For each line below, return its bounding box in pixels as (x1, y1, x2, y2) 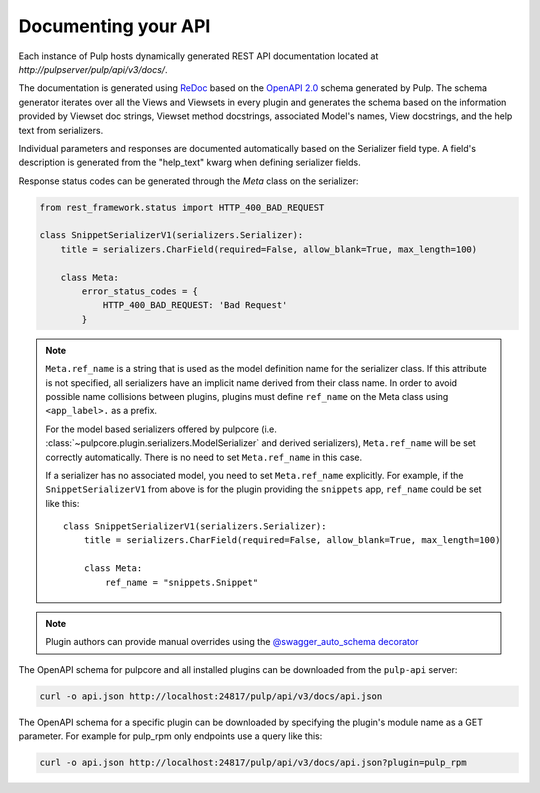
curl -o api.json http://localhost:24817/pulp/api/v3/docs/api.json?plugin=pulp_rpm (39, 757, 467, 769)
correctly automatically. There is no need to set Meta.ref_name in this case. (45, 451, 363, 463)
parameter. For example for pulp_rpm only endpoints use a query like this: (18, 730, 323, 742)
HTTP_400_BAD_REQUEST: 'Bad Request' (102, 300, 288, 311)
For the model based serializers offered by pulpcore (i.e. (45, 423, 277, 435)
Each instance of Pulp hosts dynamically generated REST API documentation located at (18, 50, 379, 62)
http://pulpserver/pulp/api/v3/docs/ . (18, 63, 168, 75)
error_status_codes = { (81, 286, 199, 297)
